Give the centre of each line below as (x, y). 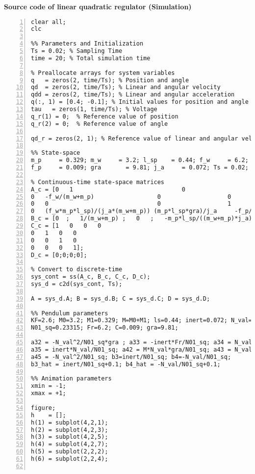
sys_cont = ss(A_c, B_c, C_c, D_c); (91, 277)
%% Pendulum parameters (70, 313)
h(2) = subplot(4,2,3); (70, 430)
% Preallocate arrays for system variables (103, 73)
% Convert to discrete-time (77, 270)
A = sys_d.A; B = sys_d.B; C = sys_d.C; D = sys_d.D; (121, 298)
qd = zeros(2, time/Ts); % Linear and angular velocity (126, 87)
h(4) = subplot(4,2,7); (70, 444)
